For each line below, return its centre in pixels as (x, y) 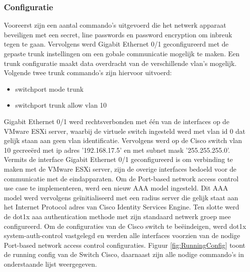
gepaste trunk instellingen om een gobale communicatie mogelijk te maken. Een (122, 53)
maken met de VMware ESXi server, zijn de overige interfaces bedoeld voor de (120, 168)
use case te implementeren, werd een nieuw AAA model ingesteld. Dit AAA (116, 188)
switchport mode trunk (49, 88)
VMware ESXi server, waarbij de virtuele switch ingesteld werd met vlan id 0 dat (125, 131)
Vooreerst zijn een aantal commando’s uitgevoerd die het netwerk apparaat (115, 25)
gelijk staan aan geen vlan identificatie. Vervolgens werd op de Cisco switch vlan (123, 140)
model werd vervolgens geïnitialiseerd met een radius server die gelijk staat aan (121, 197)
